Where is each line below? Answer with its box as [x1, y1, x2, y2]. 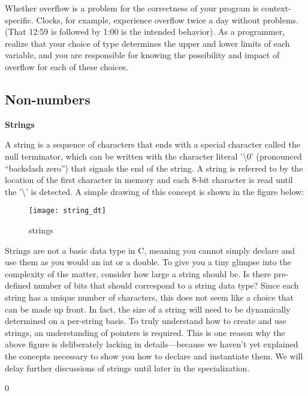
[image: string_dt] [29, 206, 106, 215]
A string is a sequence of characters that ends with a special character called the [5, 138, 300, 151]
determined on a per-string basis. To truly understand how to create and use [5, 314, 286, 327]
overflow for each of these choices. [5, 60, 128, 73]
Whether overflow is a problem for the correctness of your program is [5, 2, 259, 14]
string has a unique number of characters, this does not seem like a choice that [5, 290, 294, 303]
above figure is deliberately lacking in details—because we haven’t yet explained [5, 338, 298, 350]
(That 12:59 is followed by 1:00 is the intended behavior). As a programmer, [5, 25, 285, 38]
